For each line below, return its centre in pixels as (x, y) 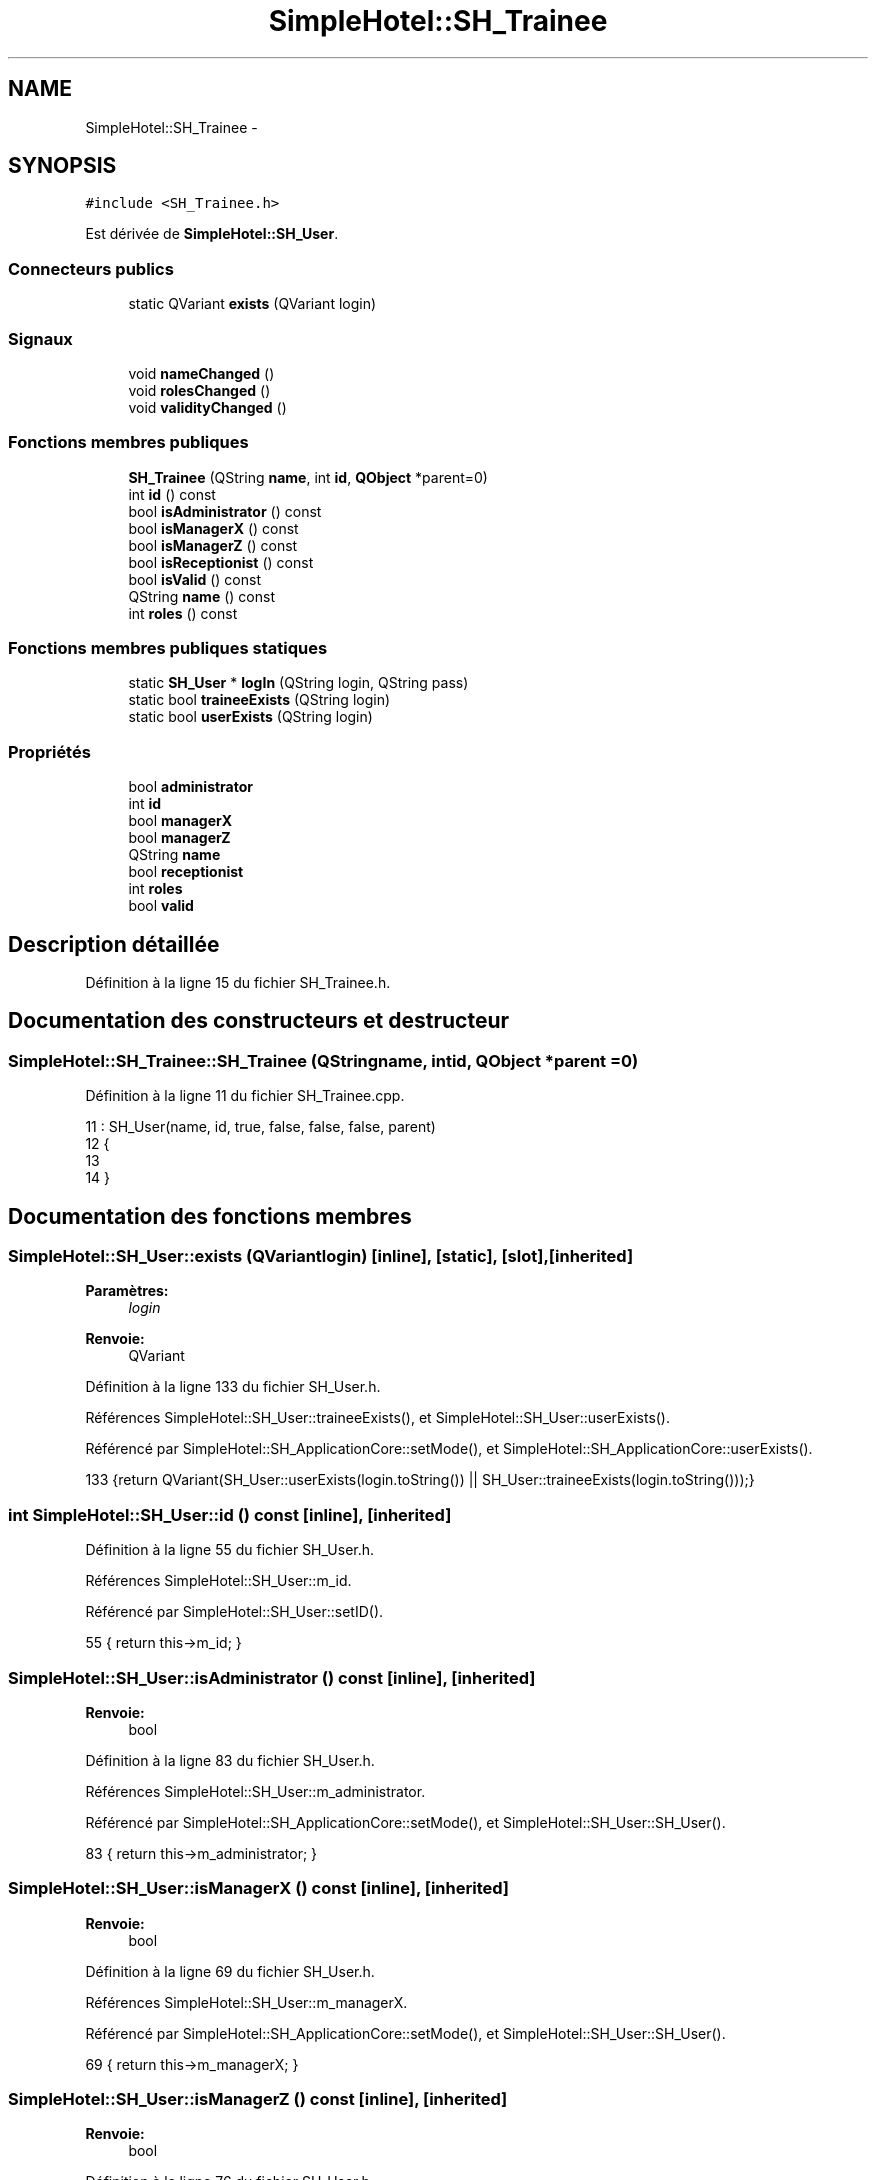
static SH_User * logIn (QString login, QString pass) (298, 683)
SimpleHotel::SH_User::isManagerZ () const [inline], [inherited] (258, 2099)
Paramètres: (127, 1291)
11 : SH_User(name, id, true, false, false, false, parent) (260, 1127)
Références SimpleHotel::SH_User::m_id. (218, 1581)
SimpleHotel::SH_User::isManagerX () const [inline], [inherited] (258, 1888)
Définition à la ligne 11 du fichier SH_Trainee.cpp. (245, 1096)
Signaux (40, 338)
